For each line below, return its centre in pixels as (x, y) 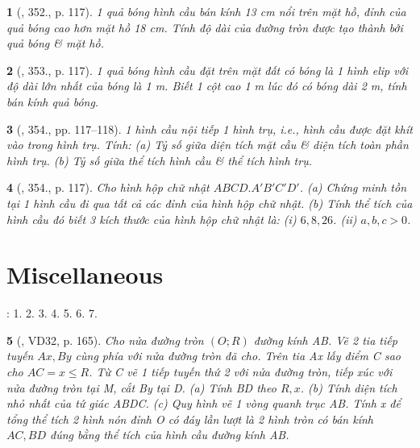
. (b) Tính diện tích (349, 387)
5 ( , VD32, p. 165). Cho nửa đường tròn (105, 340)
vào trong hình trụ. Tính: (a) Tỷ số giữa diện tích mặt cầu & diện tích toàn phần (208, 145)
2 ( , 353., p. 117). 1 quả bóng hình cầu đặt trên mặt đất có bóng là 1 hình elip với (208, 70)
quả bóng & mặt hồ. (55, 43)
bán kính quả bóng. (53, 101)
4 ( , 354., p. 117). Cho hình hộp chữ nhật (108, 187)
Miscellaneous (85, 274)
